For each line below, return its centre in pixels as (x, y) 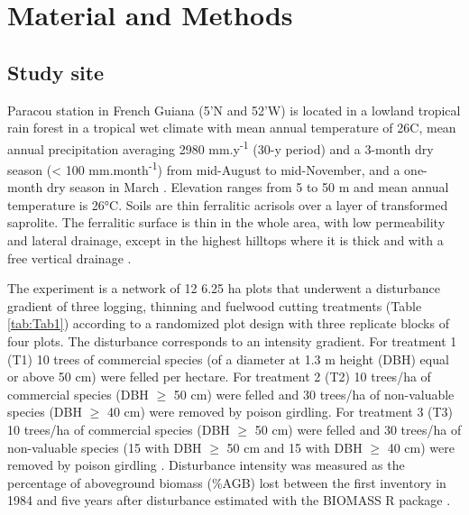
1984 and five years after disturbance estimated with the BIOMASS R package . (229, 500)
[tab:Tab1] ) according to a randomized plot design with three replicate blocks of (228, 323)
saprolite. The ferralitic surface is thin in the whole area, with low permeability (226, 222)
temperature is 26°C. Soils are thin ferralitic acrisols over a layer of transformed (228, 204)
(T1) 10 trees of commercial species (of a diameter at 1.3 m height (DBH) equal (228, 359)
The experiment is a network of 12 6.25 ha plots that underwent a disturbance (224, 288)
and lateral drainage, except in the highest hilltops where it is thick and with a (225, 240)
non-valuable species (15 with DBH (105, 447)
